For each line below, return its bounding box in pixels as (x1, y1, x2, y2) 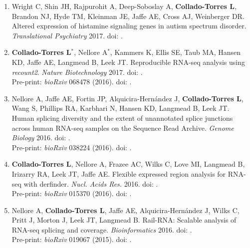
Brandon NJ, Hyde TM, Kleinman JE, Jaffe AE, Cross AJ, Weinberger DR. (11, 10, 245, 21)
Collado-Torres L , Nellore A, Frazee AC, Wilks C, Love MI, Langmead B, (11, 159, 245, 169)
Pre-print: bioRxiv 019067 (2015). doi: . (11, 234, 132, 245)
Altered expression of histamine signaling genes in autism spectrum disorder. (11, 20, 247, 31)
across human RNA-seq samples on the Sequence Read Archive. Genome (11, 122, 234, 133)
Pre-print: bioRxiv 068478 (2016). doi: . (11, 76, 132, 87)
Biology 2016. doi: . (11, 132, 70, 143)
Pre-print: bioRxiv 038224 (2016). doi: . (11, 142, 132, 152)
